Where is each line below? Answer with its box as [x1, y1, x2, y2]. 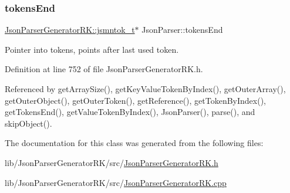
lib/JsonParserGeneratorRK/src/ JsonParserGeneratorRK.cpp [5, 176, 227, 188]
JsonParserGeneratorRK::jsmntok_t [5, 23, 135, 36]
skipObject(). [5, 117, 52, 129]
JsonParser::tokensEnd [141, 23, 223, 36]
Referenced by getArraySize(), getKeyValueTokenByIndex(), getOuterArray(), [5, 83, 286, 94]
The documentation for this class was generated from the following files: [5, 137, 264, 149]
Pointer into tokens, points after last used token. [5, 43, 179, 55]
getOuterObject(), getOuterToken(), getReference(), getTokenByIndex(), [5, 94, 267, 106]
